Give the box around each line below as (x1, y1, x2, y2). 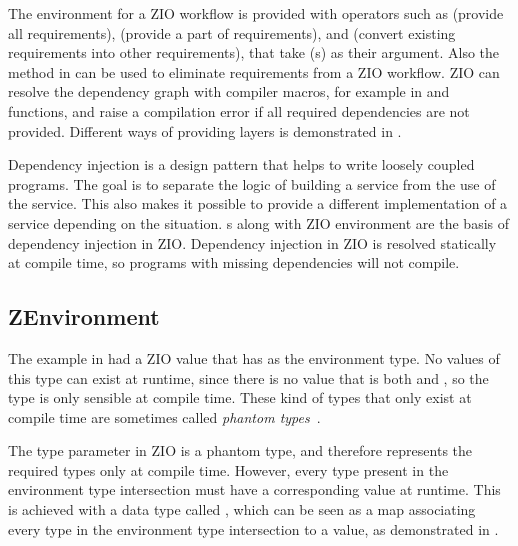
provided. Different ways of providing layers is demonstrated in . (8, 120, 402, 141)
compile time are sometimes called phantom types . (8, 406, 321, 427)
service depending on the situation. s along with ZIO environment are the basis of (8, 212, 510, 233)
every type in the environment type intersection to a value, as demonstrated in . (8, 518, 499, 539)
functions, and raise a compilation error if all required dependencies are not (8, 100, 470, 121)
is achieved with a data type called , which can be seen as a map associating (8, 499, 476, 520)
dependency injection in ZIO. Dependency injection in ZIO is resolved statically (8, 232, 497, 253)
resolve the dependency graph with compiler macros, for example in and (8, 81, 450, 102)
